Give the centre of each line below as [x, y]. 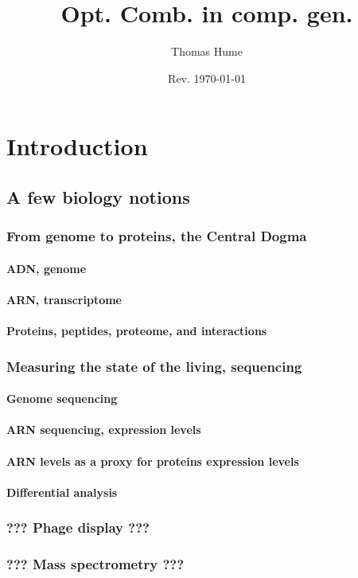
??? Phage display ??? [78, 527]
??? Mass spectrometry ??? [95, 564]
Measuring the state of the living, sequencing [154, 366]
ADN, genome [47, 268]
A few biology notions [98, 196]
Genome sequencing [62, 398]
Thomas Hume [207, 51]
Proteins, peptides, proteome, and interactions [137, 331]
